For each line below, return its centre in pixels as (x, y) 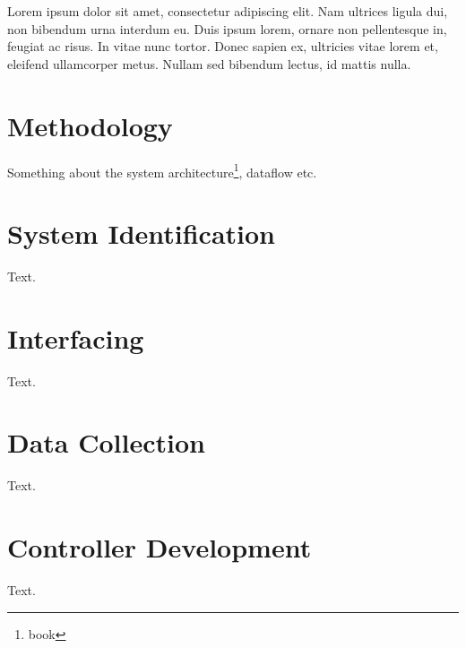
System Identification (142, 233)
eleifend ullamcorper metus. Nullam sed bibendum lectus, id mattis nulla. (209, 63)
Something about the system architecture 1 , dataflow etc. (162, 170)
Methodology (90, 125)
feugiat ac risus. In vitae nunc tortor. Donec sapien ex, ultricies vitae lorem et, (223, 46)
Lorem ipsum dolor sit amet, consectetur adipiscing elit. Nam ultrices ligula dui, (228, 11)
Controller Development (160, 547)
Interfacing (76, 337)
